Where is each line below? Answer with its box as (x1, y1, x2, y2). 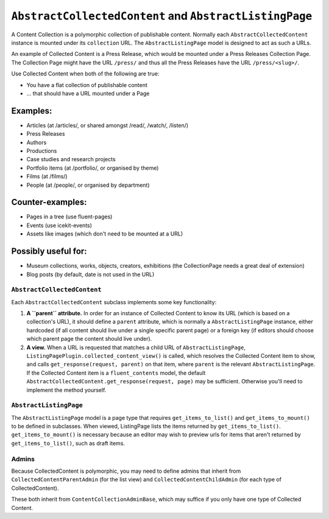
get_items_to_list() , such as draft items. (11, 439, 125, 447)
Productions (26, 147, 57, 155)
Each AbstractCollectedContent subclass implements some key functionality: (11, 298, 217, 305)
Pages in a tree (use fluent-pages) (26, 213, 113, 220)
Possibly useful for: (11, 246, 88, 257)
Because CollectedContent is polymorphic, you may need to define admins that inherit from (11, 467, 241, 475)
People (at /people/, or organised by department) (26, 181, 150, 189)
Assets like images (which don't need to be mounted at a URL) (26, 230, 183, 237)
